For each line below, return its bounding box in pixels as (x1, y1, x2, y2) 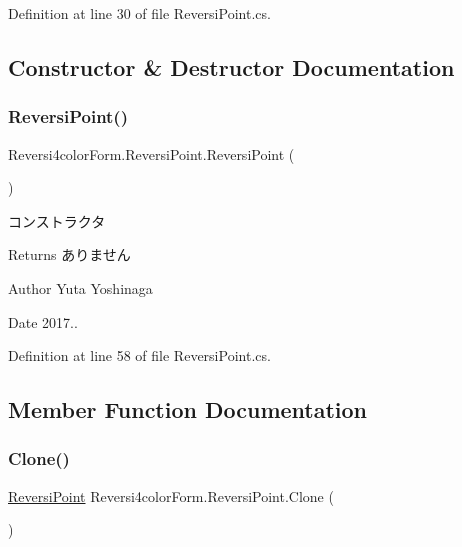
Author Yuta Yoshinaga (8, 277, 153, 298)
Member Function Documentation (8, 394, 368, 425)
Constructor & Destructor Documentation (8, 51, 455, 82)
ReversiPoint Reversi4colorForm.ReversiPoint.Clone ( (8, 485, 334, 506)
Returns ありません (8, 244, 131, 265)
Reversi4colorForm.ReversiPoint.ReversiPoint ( (8, 143, 295, 164)
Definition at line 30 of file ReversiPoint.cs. (8, 3, 271, 23)
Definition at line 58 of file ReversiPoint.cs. (8, 345, 271, 366)
